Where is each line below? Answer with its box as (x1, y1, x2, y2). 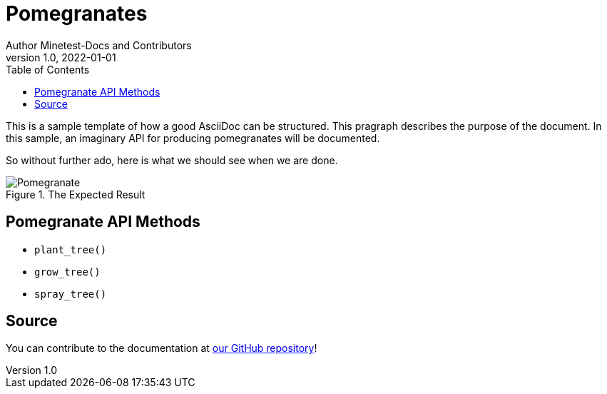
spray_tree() (34, 288, 107, 300)
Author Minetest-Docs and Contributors (6, 39, 192, 51)
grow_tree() (34, 266, 101, 278)
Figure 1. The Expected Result (6, 188, 146, 201)
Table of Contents (6, 63, 90, 76)
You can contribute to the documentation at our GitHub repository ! (6, 342, 317, 355)
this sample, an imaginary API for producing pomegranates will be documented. (6, 131, 380, 144)
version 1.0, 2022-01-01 (6, 51, 116, 64)
